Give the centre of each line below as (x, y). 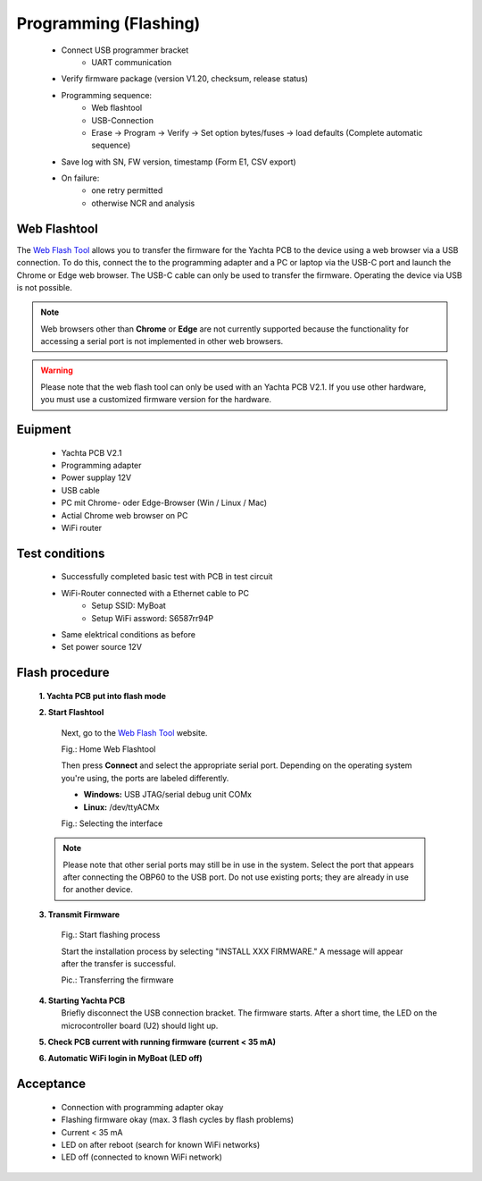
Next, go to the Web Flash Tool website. (134, 732)
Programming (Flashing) (108, 23)
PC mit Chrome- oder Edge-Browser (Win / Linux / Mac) (164, 503)
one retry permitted (127, 190)
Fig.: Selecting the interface (112, 823)
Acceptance (51, 1084)
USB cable (80, 490)
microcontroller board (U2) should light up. (140, 1025)
